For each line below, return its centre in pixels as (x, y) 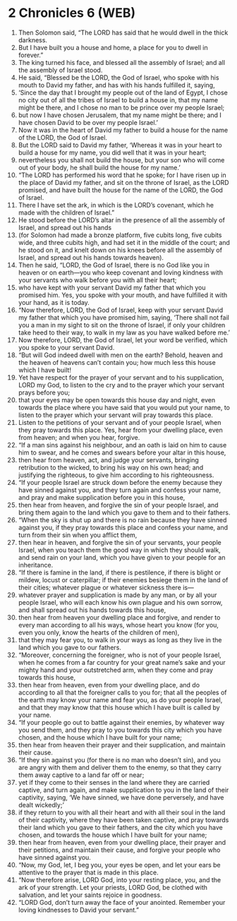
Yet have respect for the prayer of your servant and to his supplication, (121, 377)
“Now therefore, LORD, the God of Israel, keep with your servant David (121, 310)
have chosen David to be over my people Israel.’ (88, 122)
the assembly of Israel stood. (60, 70)
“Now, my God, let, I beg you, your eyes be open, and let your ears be (119, 865)
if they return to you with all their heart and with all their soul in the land (122, 812)
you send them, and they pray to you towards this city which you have (120, 730)
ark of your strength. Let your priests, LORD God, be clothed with (113, 887)
